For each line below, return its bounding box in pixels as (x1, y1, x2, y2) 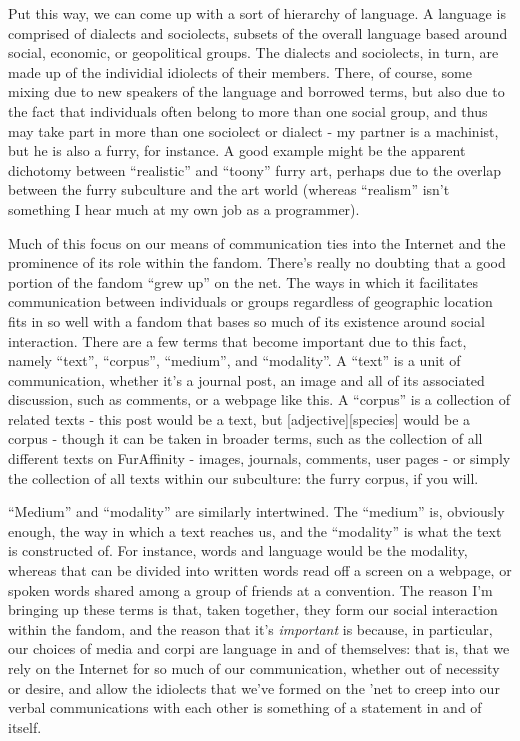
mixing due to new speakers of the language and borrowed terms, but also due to (8, 81, 505, 102)
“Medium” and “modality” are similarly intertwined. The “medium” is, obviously (8, 501, 505, 522)
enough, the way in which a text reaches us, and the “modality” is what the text (8, 520, 502, 541)
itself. (8, 716, 42, 737)
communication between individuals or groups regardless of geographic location (8, 291, 493, 312)
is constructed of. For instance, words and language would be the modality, (8, 540, 468, 561)
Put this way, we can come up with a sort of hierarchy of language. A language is (8, 3, 506, 23)
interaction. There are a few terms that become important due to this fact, (8, 330, 467, 351)
